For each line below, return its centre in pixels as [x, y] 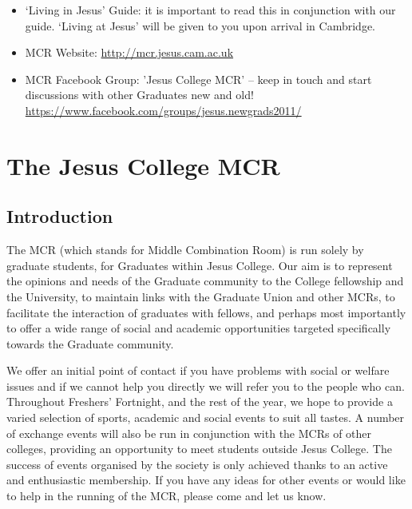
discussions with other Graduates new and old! [139, 95]
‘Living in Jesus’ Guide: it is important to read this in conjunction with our [210, 10]
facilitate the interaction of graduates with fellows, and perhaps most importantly [206, 312]
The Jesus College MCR [143, 165]
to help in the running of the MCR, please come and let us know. [166, 496]
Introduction [60, 216]
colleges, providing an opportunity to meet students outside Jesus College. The [199, 449]
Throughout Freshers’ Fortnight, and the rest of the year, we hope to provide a [200, 402]
